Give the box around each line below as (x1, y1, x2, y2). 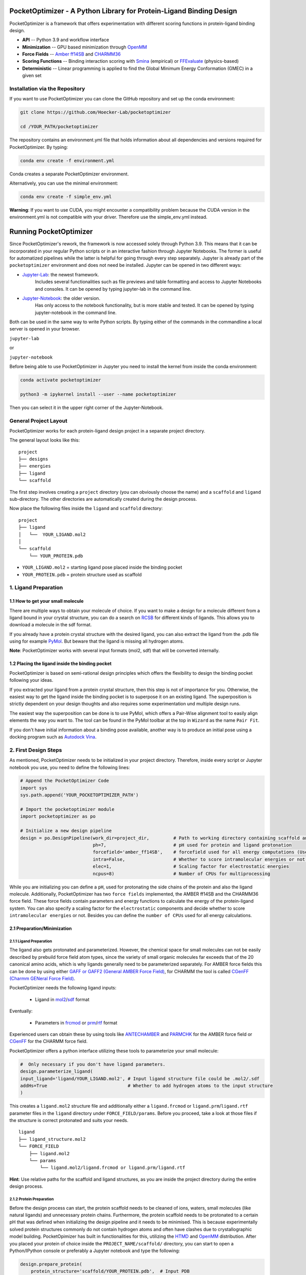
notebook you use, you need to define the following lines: (9, 764, 130, 770)
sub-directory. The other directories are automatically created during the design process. (9, 496, 197, 502)
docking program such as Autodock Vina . (9, 733, 97, 739)
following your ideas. (9, 677, 54, 683)
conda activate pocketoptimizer (20, 377, 101, 382)
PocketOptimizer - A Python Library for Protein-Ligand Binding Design (9, 7, 237, 15)
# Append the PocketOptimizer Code (20, 778, 109, 784)
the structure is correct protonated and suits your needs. (9, 1117, 129, 1124)
